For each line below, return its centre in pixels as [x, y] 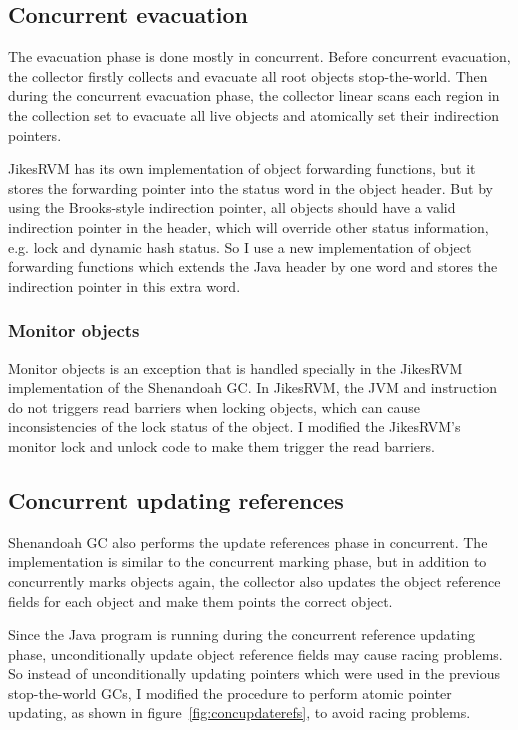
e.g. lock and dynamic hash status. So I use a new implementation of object [240, 246]
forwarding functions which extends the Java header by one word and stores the [253, 266]
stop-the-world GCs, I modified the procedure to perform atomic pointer [230, 692]
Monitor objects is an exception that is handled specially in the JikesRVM [235, 367]
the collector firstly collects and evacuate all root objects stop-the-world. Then [248, 75]
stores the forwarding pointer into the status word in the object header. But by [250, 187]
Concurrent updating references [176, 499]
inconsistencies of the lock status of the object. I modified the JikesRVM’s [234, 426]
